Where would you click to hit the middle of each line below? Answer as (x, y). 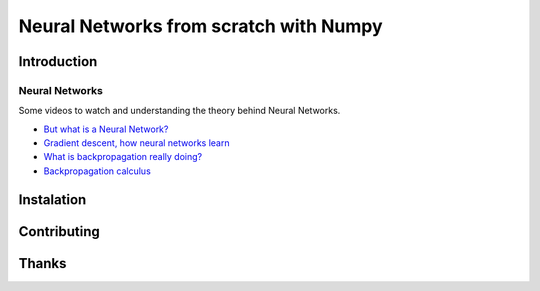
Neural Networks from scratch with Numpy (201, 26)
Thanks (42, 263)
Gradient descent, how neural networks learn (136, 143)
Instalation (52, 199)
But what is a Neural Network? (106, 129)
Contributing (59, 231)
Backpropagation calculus (97, 171)
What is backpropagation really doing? (123, 157)
